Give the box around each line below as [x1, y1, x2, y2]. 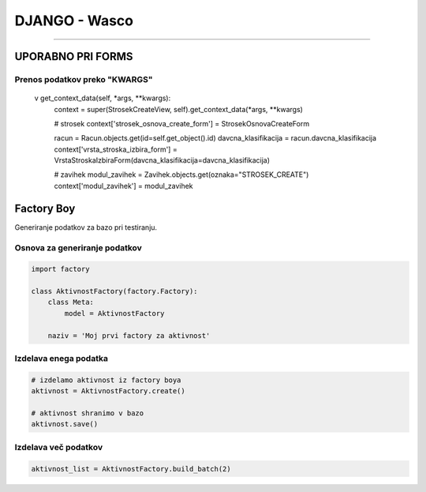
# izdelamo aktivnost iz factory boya [31, 375, 181, 385]
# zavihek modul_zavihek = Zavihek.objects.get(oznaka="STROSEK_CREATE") [54, 170, 309, 179]
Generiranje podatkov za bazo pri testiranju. [14, 222, 158, 232]
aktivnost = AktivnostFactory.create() [31, 387, 185, 396]
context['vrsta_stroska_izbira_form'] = [54, 145, 177, 154]
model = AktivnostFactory [64, 309, 165, 317]
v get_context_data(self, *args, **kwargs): [34, 93, 171, 103]
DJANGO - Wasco [14, 12, 134, 29]
